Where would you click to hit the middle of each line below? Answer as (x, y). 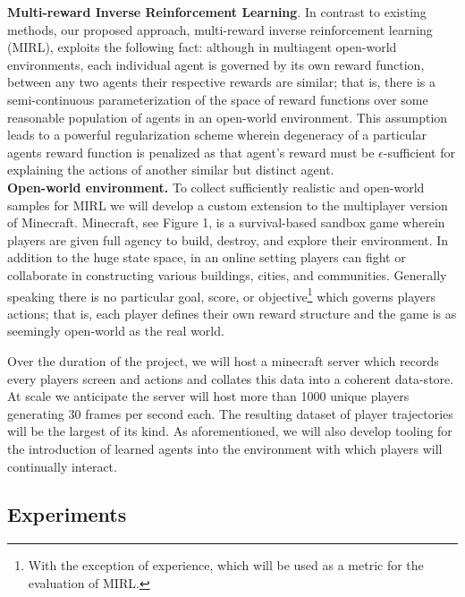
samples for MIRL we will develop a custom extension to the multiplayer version (228, 205)
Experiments (67, 514)
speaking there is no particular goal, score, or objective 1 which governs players (221, 294)
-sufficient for (419, 152)
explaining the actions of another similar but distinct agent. (171, 170)
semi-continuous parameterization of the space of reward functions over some (218, 99)
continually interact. (62, 466)
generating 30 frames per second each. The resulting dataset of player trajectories (230, 413)
